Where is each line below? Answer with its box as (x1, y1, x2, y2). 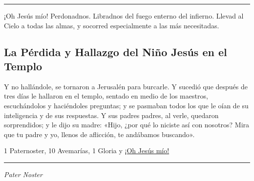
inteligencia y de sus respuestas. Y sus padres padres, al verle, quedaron (4, 110, 219, 120)
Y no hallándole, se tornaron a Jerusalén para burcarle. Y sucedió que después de (4, 81, 248, 91)
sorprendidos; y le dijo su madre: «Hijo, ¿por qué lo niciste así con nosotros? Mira (4, 120, 250, 130)
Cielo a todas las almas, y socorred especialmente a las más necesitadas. (4, 20, 219, 30)
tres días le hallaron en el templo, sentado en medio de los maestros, (4, 91, 208, 101)
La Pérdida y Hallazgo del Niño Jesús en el (4, 44, 227, 59)
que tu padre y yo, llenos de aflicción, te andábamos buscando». (4, 129, 195, 139)
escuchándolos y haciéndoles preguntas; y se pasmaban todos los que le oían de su (4, 100, 249, 110)
